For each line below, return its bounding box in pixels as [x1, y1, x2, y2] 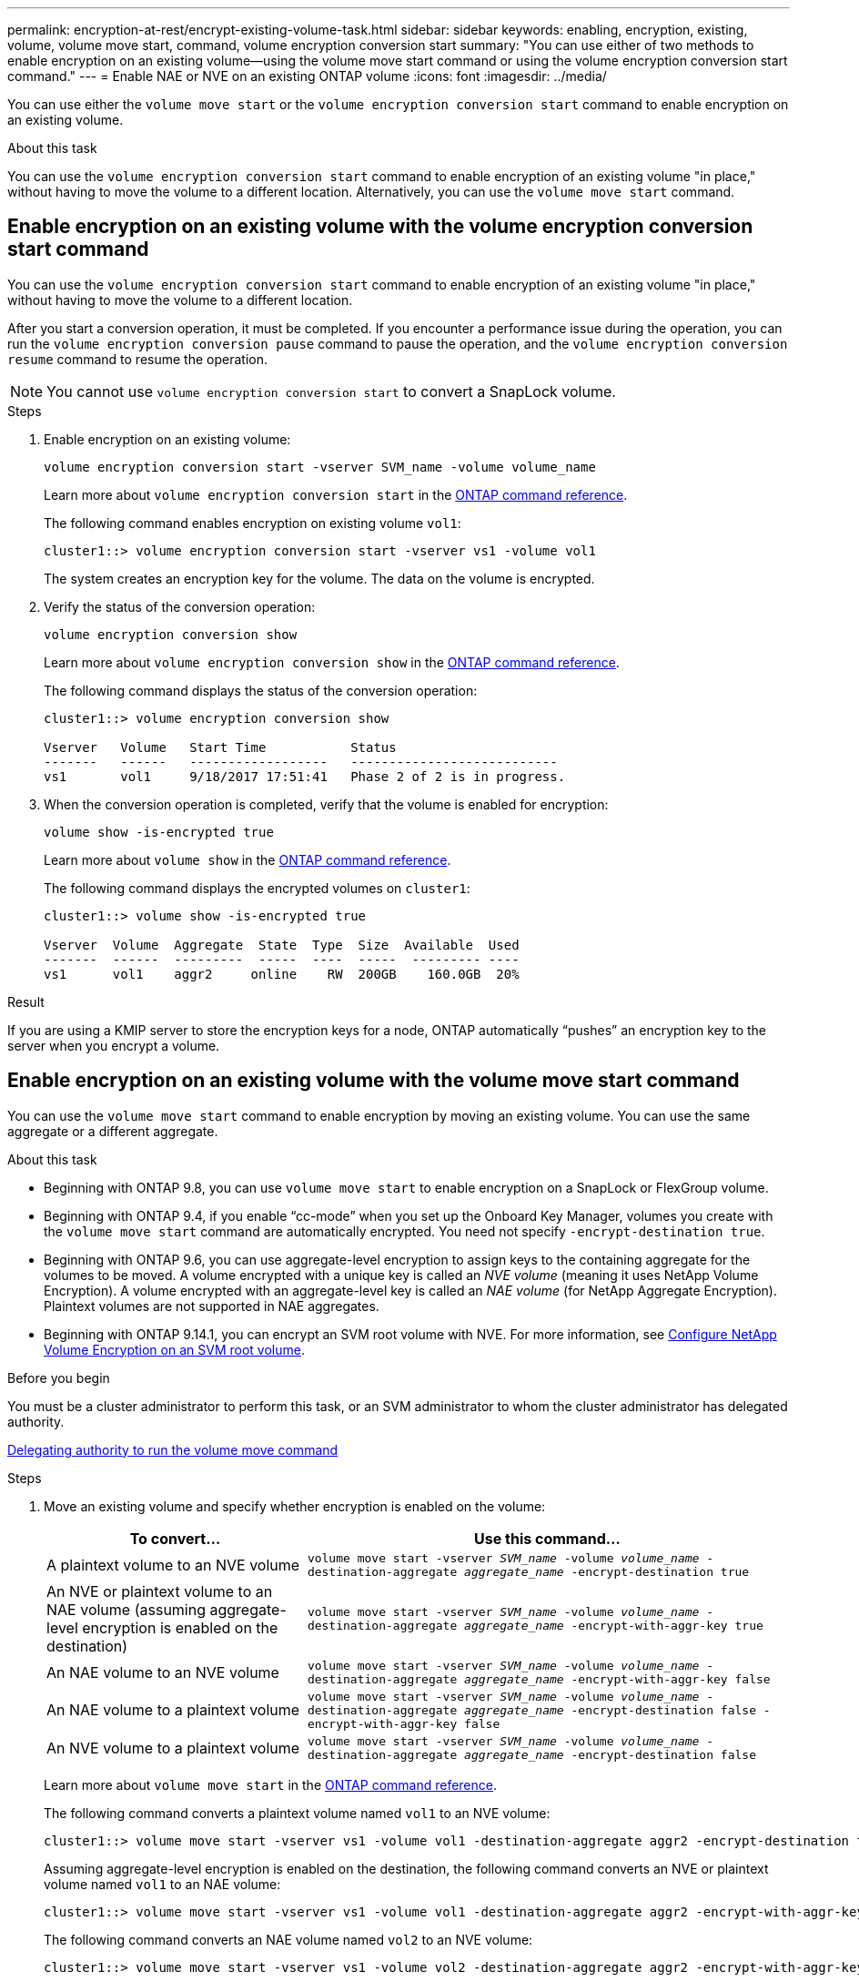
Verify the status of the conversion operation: [44, 598, 316, 615]
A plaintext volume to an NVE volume [46, 1555, 300, 1574]
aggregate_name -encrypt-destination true [464, 1564, 750, 1579]
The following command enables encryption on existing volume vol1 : [44, 514, 461, 531]
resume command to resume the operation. [7, 351, 268, 367]
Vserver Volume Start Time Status [44, 739, 397, 755]
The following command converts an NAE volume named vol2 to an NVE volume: [44, 1931, 533, 1947]
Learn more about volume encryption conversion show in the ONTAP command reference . [44, 654, 620, 670]
